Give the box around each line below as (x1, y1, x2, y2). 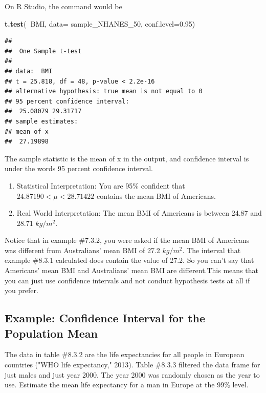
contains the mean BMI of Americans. (97, 190, 216, 201)
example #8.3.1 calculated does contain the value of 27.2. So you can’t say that (5, 255, 254, 265)
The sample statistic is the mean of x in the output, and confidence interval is (5, 153, 249, 163)
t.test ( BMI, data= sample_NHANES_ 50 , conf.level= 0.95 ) (5, 18, 195, 29)
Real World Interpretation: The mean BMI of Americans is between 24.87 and (16, 208, 262, 218)
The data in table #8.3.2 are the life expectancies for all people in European (5, 349, 245, 360)
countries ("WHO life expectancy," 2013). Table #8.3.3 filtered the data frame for (5, 359, 260, 370)
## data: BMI (5, 67, 53, 75)
